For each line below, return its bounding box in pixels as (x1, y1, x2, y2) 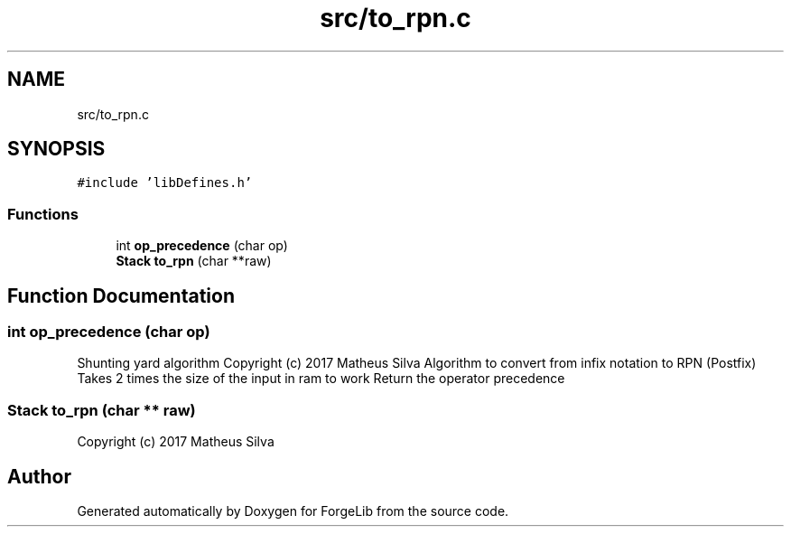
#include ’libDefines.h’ (77, 175, 253, 191)
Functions (7, 204, 79, 223)
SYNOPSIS (7, 137, 106, 161)
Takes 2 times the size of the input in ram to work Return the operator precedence (77, 370, 565, 387)
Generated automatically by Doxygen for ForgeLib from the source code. (77, 503, 509, 519)
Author (7, 464, 71, 488)
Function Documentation (7, 284, 235, 307)
